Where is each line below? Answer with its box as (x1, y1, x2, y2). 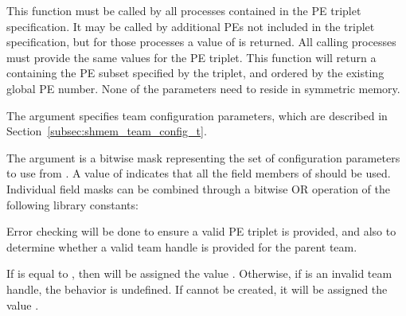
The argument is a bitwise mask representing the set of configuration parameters (6, 149, 400, 166)
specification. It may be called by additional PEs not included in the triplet (6, 18, 375, 34)
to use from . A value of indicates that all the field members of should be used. (6, 165, 391, 181)
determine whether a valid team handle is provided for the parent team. (6, 238, 357, 255)
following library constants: (6, 196, 139, 213)
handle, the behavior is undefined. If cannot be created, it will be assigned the (6, 280, 388, 297)
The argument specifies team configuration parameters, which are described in (6, 107, 388, 123)
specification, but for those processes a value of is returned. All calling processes (6, 33, 396, 50)
